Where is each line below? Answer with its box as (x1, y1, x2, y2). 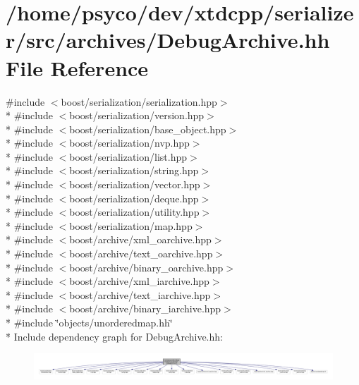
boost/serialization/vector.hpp (69, 177, 200, 192)
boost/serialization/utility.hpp (69, 204, 200, 219)
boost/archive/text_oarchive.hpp (69, 246, 213, 261)
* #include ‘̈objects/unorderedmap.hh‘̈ (6, 315, 173, 329)
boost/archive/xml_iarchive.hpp (69, 274, 209, 288)
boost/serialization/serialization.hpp (61, 94, 217, 109)
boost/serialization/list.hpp (69, 149, 187, 164)
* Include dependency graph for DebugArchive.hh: (6, 329, 223, 343)
